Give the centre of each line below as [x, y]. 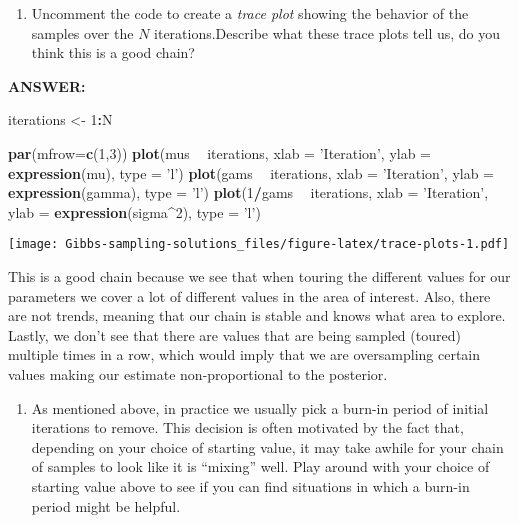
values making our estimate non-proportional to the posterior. [198, 373]
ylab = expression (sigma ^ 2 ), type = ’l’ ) [134, 211]
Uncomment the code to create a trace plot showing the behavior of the [250, 13]
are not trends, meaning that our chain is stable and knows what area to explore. [257, 315]
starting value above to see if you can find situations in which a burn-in [250, 485]
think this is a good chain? [113, 52]
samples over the [82, 32]
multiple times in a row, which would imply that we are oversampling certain [244, 354]
